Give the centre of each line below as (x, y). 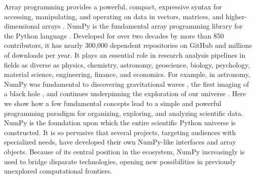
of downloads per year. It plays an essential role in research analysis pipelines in (125, 54)
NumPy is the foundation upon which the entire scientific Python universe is (120, 123)
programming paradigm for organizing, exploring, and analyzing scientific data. (124, 113)
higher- (236, 16)
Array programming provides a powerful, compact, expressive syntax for (113, 6)
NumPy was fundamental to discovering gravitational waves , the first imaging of (127, 84)
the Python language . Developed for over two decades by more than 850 (114, 35)
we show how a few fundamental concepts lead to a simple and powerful (113, 103)
